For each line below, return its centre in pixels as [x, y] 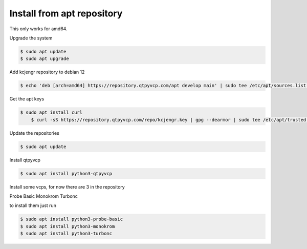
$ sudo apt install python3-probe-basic [71, 219]
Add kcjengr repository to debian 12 [47, 72]
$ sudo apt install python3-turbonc [66, 234]
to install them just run [33, 205]
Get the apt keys [27, 99]
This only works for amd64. [38, 29]
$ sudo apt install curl [51, 112]
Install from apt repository [66, 13]
